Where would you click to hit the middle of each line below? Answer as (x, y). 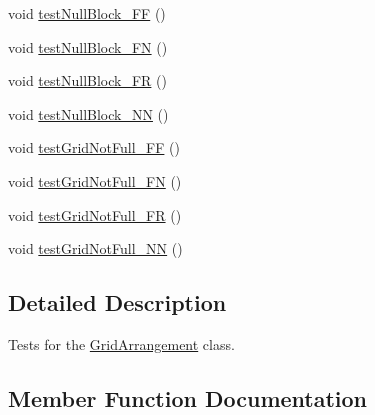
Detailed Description (117, 302)
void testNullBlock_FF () (87, 13)
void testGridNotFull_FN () (95, 180)
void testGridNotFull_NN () (95, 248)
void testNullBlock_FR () (87, 80)
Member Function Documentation (188, 397)
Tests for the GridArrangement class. (121, 343)
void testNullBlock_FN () (88, 46)
